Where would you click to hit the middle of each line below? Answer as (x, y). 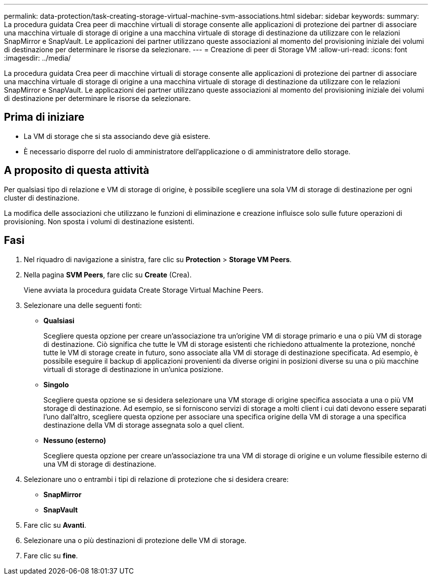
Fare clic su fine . (51, 555)
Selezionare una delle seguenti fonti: (83, 305)
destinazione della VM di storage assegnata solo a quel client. (144, 425)
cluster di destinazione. (42, 198)
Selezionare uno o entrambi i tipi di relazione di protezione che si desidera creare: (156, 479)
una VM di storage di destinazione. (100, 464)
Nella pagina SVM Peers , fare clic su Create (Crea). (108, 274)
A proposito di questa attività (77, 170)
